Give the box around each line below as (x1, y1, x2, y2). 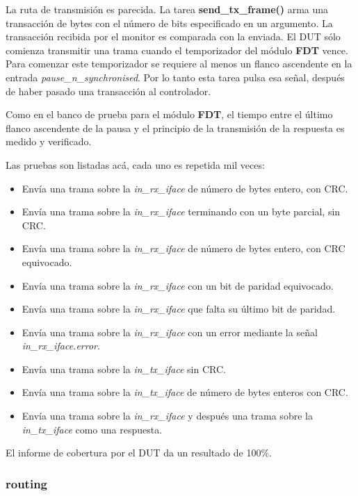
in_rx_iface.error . (22, 338, 100, 353)
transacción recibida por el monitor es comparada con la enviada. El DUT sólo (6, 29, 341, 44)
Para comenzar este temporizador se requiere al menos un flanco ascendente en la (6, 56, 352, 71)
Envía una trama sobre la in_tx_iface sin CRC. (22, 361, 226, 376)
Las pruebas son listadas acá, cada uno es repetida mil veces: (6, 157, 265, 172)
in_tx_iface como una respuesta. (22, 422, 163, 436)
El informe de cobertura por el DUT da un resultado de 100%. (6, 445, 272, 460)
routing (6, 474, 48, 492)
